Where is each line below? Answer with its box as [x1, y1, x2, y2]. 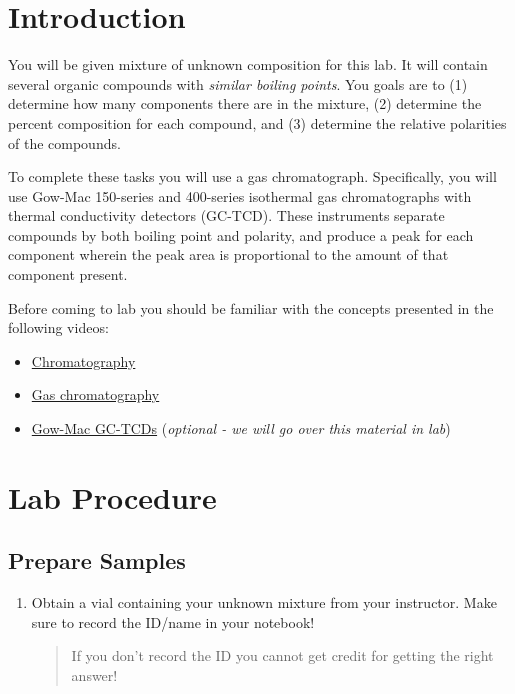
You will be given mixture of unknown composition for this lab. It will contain [8, 54, 488, 75]
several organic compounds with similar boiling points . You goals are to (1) [8, 73, 468, 94]
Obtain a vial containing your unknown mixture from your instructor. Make [31, 592, 497, 613]
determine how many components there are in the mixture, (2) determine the [8, 93, 482, 114]
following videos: [8, 317, 109, 338]
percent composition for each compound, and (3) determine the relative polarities [8, 112, 507, 133]
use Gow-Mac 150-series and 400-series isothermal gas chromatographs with [8, 185, 472, 206]
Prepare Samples [8, 545, 186, 576]
